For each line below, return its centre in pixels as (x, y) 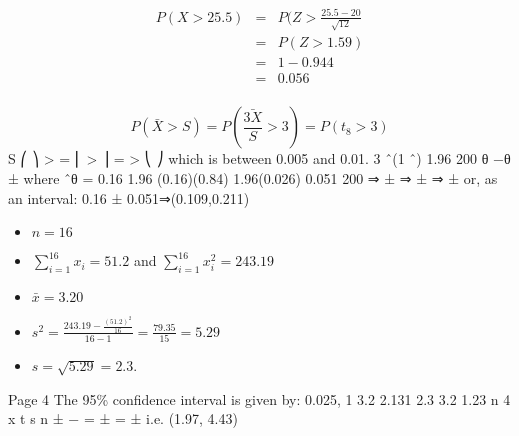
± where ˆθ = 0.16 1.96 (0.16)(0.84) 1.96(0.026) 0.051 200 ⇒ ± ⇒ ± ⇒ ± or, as (253, 177)
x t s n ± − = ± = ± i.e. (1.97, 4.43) (123, 418)
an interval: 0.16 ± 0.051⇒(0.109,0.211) (129, 197)
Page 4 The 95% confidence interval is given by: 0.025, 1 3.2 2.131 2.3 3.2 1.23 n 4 (259, 398)
